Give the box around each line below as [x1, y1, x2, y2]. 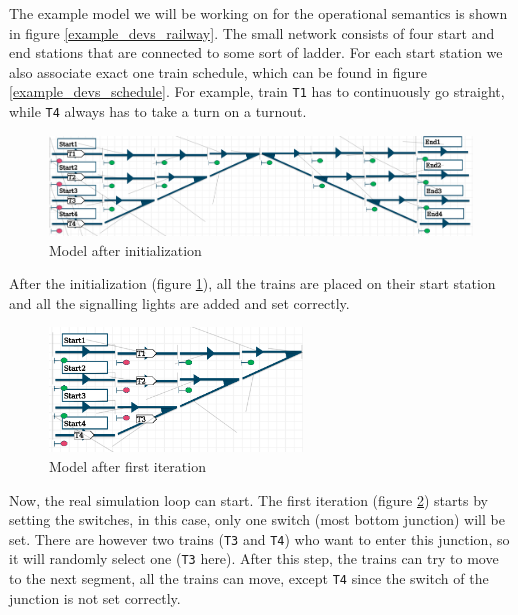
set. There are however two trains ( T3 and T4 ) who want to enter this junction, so [9, 528, 510, 549]
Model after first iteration [49, 455, 206, 476]
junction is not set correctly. [9, 587, 181, 608]
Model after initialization [49, 239, 202, 260]
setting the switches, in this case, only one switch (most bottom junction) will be [9, 509, 505, 530]
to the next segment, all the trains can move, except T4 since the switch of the [9, 568, 489, 589]
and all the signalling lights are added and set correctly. [9, 292, 350, 313]
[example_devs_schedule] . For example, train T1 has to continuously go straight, [9, 81, 505, 102]
